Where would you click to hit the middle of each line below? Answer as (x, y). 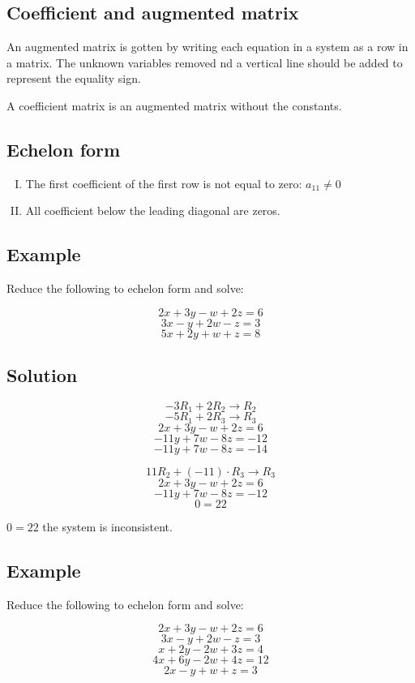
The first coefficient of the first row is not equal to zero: (164, 183)
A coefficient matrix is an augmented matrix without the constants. (174, 105)
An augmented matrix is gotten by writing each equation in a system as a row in (207, 47)
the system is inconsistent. (107, 526)
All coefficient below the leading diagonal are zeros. (153, 210)
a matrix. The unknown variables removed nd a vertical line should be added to (205, 62)
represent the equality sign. (74, 78)
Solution (42, 375)
